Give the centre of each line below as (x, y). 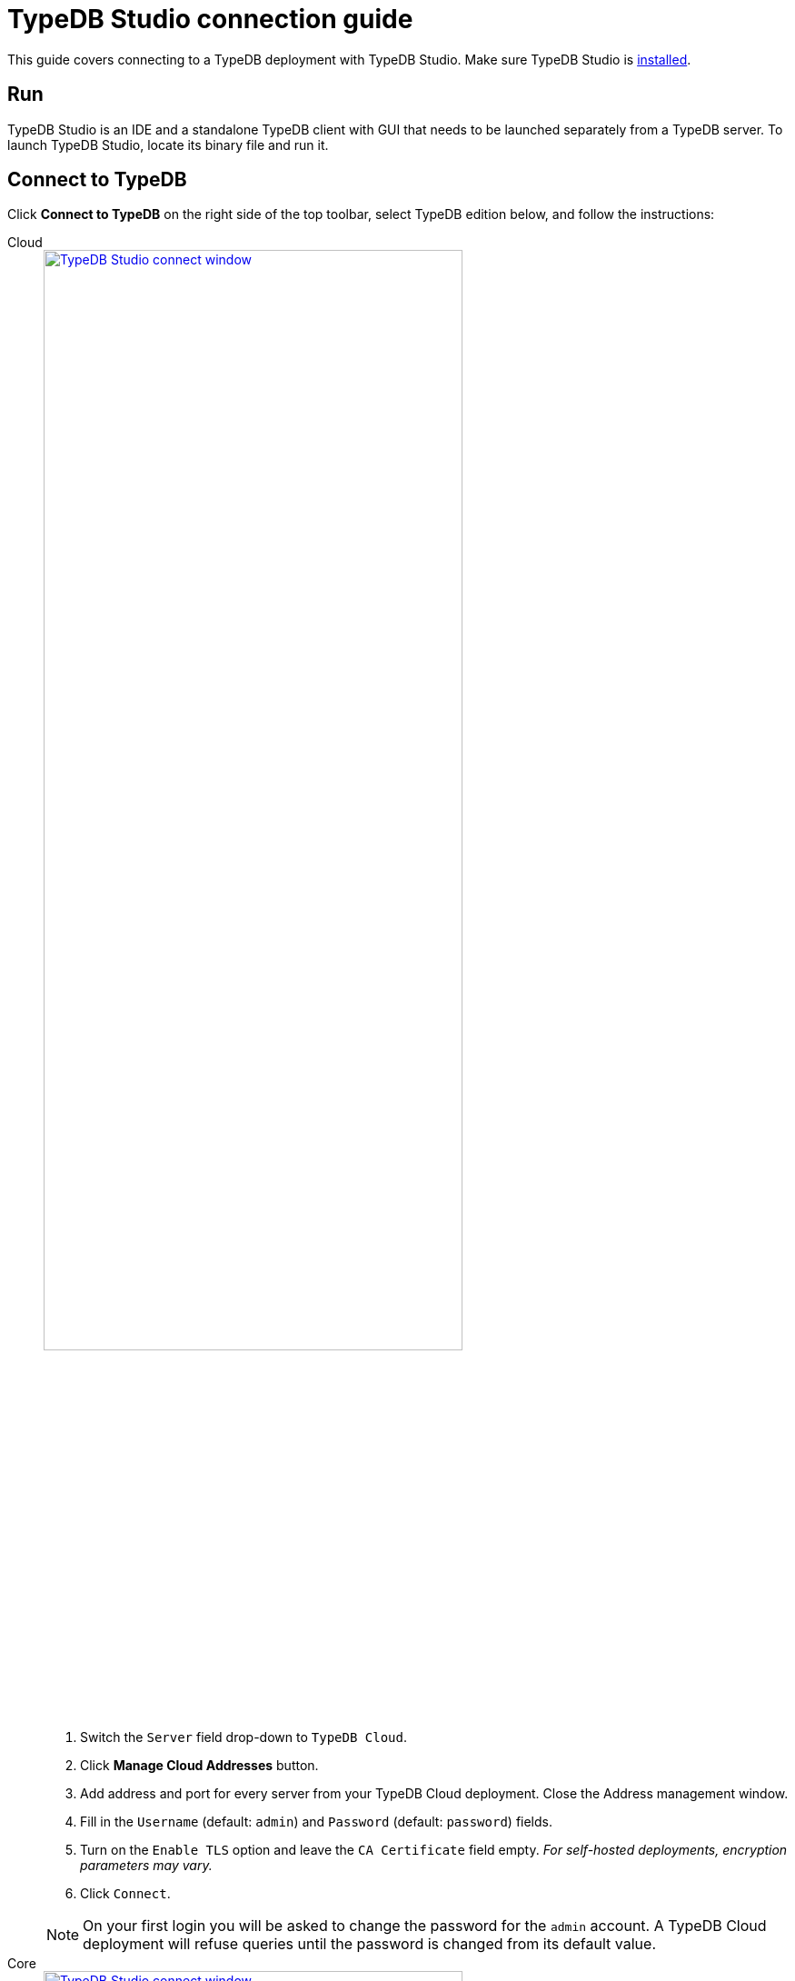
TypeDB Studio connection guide (210, 19)
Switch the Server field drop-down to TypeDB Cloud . (243, 1737)
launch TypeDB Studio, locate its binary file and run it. (168, 144)
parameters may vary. (146, 1866)
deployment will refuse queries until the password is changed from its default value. (369, 1944)
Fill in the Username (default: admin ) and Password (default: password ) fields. (317, 1822)
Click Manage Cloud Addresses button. (199, 1766)
